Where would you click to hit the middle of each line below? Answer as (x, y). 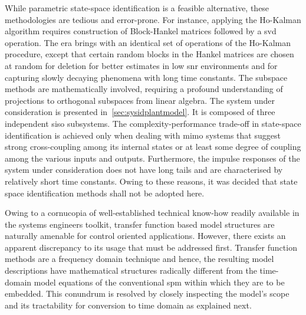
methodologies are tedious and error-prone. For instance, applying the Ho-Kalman (153, 19)
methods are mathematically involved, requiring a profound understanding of (144, 89)
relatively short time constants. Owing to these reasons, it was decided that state (151, 181)
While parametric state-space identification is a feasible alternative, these (137, 8)
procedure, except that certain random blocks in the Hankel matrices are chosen (149, 54)
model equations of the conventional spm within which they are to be (159, 282)
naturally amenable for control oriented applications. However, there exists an (145, 236)
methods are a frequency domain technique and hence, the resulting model (139, 259)
